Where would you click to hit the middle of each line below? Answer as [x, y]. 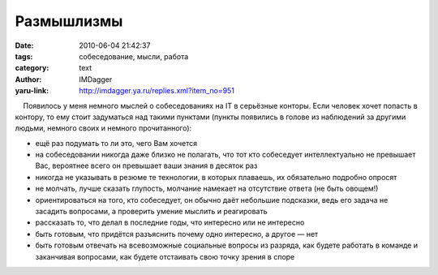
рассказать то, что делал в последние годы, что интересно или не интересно [170, 222]
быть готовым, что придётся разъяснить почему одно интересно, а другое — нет [177, 234]
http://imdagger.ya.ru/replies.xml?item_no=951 [157, 91]
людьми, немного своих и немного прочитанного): [103, 128]
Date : [24, 45]
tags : [24, 56]
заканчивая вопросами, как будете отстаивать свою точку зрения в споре [165, 256]
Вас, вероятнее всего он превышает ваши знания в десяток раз [146, 165]
